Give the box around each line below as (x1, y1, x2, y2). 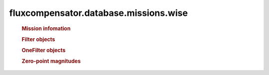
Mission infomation (21, 25, 71, 32)
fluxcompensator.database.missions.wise (9, 7, 188, 18)
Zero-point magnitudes (21, 58, 81, 65)
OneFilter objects (21, 47, 66, 54)
